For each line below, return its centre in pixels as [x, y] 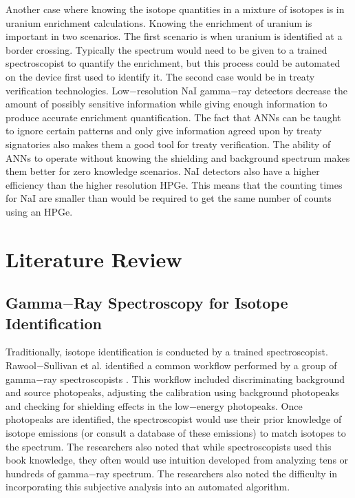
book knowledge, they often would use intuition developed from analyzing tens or [177, 460]
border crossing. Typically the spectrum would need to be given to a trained [166, 49]
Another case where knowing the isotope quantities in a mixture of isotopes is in [175, 9]
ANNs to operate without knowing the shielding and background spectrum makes [178, 157]
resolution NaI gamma [184, 90]
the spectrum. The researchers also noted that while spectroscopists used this [169, 446]
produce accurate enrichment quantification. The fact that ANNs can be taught [173, 117]
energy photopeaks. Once [249, 405]
